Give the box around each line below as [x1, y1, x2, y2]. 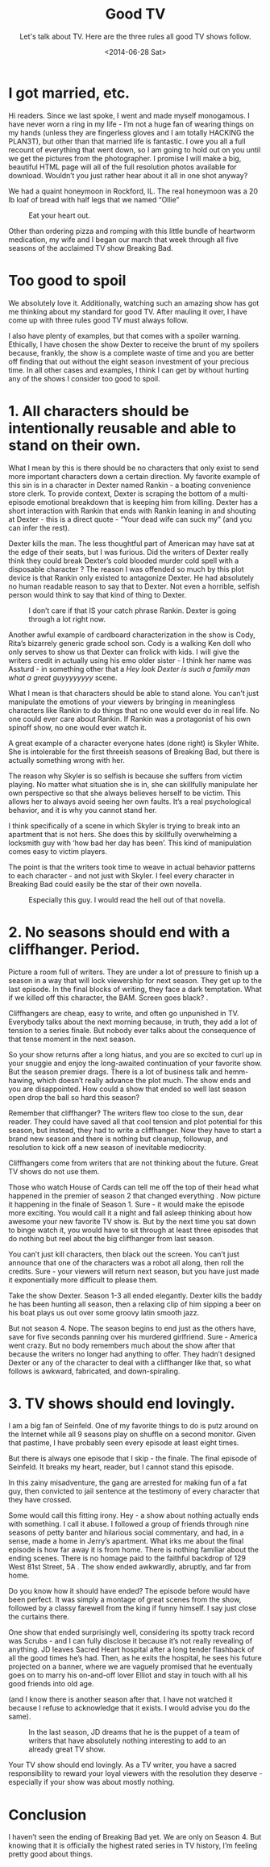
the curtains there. [8, 1612, 70, 1622]
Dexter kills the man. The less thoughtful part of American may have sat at [8, 538, 255, 548]
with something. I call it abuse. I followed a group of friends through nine [8, 1519, 250, 1529]
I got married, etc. [8, 84, 131, 102]
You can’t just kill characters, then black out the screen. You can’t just [8, 1249, 240, 1259]
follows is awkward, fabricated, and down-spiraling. [8, 1366, 181, 1376]
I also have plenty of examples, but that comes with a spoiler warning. [8, 331, 241, 340]
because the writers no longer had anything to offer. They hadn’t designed [8, 1348, 255, 1359]
